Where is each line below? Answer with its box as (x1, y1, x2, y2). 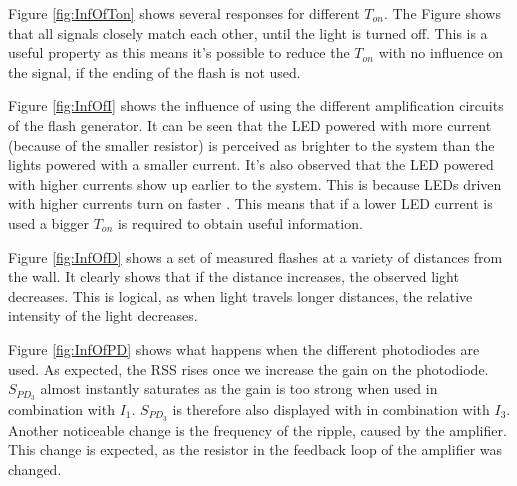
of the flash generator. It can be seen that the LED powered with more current (8, 114, 492, 135)
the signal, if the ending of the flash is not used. (8, 61, 301, 82)
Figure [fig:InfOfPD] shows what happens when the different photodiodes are (8, 338, 480, 359)
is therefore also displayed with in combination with (172, 398, 490, 419)
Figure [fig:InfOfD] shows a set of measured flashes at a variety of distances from (8, 246, 503, 267)
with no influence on (378, 42, 504, 63)
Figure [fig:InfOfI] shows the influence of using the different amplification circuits (8, 95, 504, 116)
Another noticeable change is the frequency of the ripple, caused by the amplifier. (8, 419, 507, 440)
